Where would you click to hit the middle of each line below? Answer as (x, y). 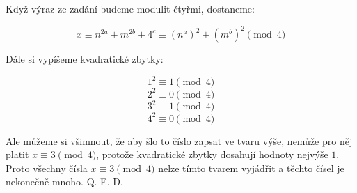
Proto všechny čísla (47, 168)
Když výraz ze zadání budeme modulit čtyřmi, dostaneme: (130, 8)
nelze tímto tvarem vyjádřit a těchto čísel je (251, 168)
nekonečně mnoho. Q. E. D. (64, 182)
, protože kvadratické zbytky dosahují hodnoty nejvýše (212, 154)
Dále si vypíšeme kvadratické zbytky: (85, 59)
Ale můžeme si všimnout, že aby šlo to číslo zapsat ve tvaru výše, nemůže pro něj (179, 140)
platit (17, 154)
